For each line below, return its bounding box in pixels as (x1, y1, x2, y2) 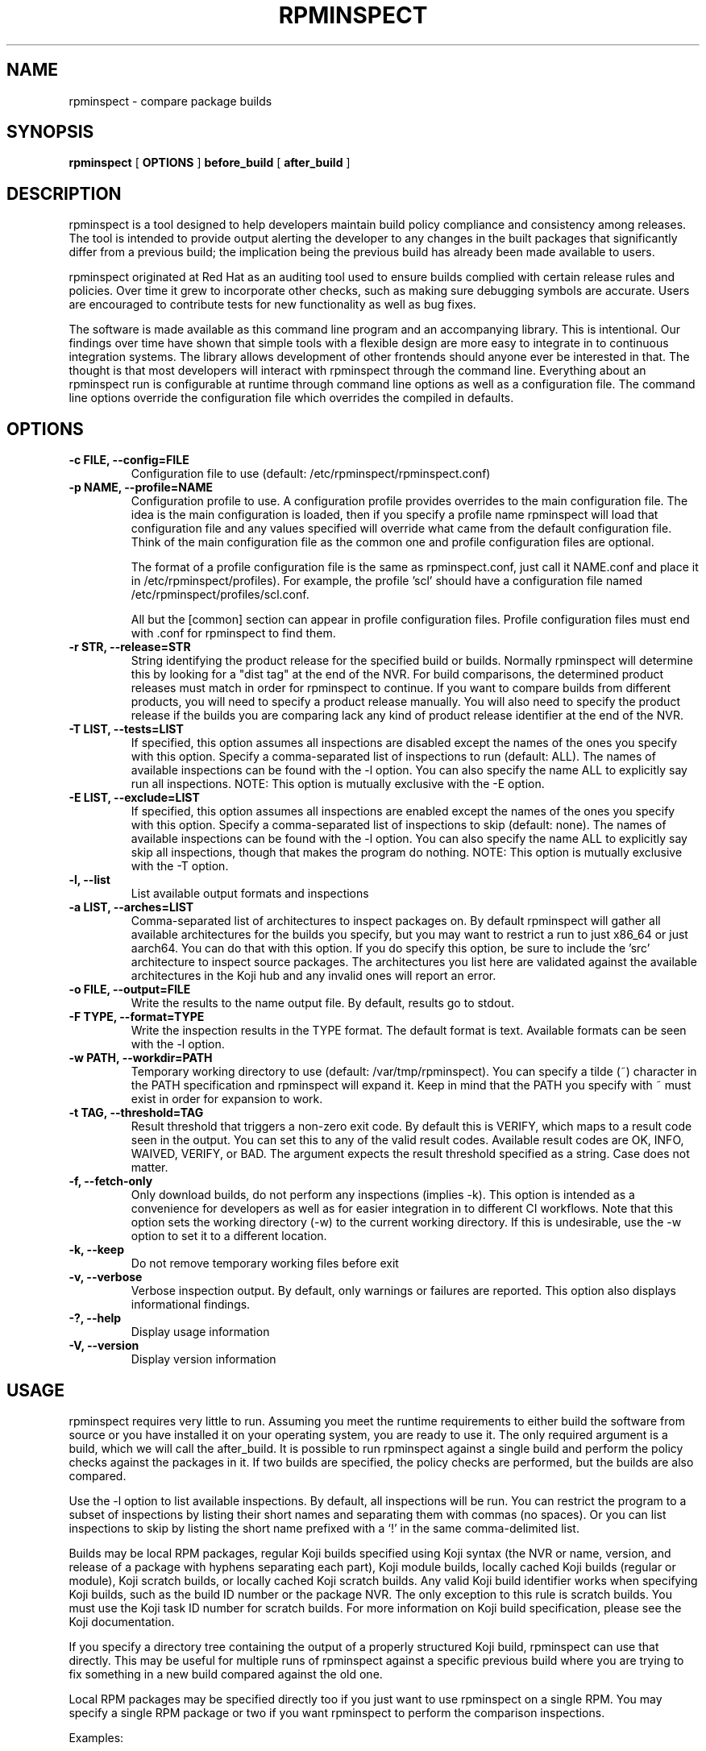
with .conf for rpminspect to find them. (131, 626, 336, 641)
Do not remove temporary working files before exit (131, 1256, 399, 1271)
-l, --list (69, 873, 110, 887)
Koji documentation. (69, 1614, 175, 1629)
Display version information (131, 1352, 276, 1367)
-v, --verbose (69, 1270, 143, 1284)
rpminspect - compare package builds (69, 93, 272, 108)
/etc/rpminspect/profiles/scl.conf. (131, 587, 309, 602)
